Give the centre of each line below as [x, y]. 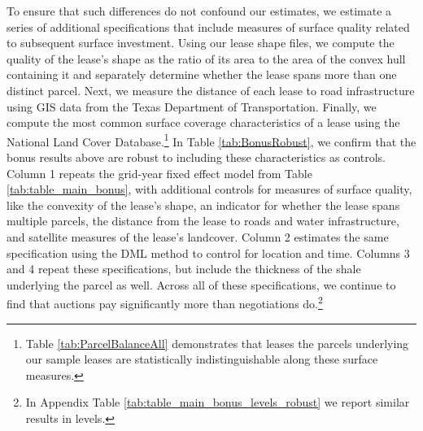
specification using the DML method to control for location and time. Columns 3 [208, 253]
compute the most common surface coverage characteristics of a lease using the [203, 122]
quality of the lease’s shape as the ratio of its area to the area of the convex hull [206, 58]
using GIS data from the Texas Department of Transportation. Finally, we [192, 106]
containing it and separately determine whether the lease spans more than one [202, 74]
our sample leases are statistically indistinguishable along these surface [202, 359]
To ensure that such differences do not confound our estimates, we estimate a [199, 11]
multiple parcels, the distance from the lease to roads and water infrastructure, [203, 221]
